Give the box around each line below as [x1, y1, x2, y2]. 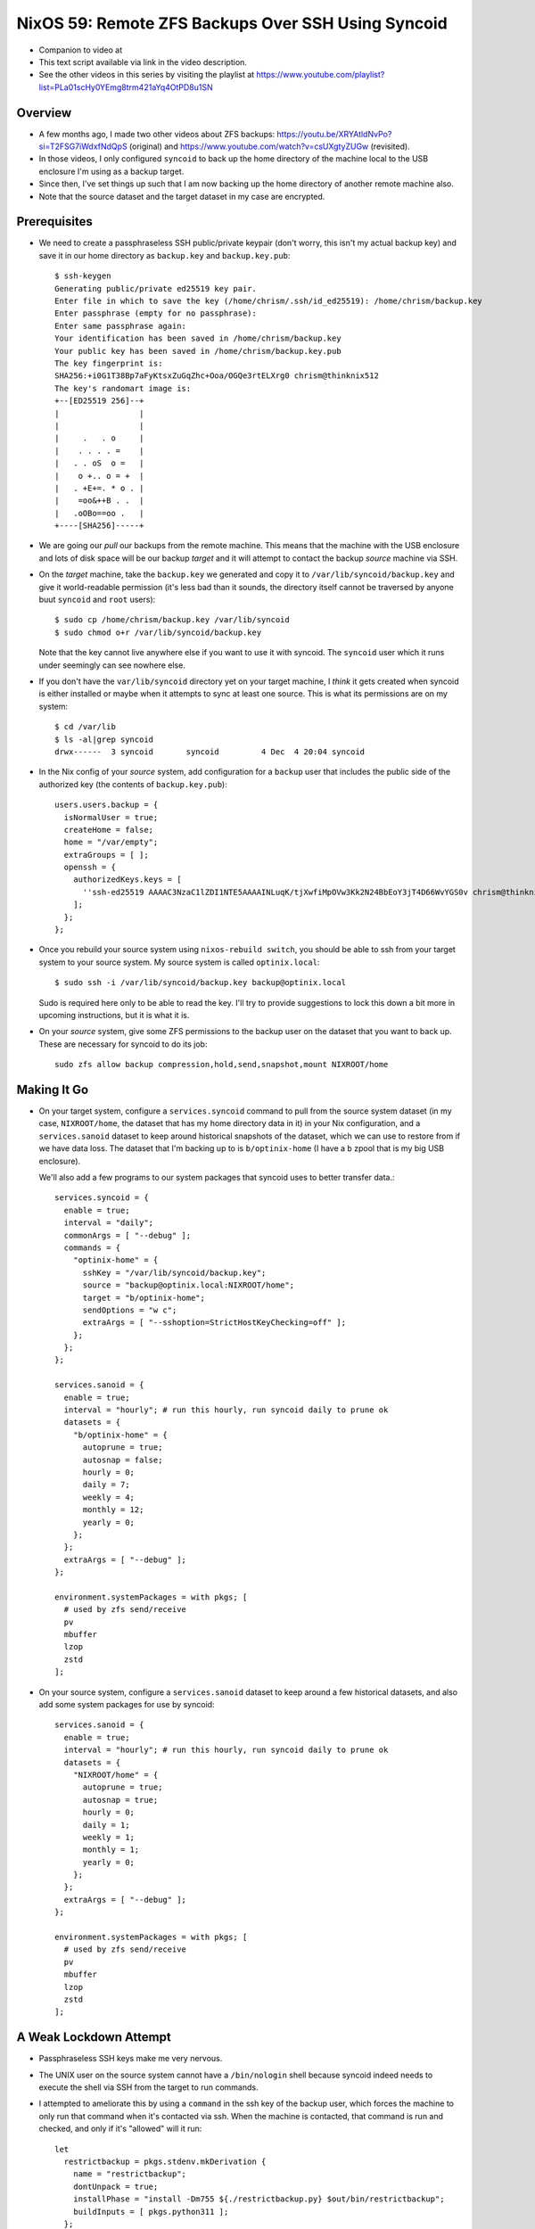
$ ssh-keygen [54, 271, 111, 281]
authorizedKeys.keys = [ [72, 875, 182, 884]
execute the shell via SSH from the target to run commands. [38, 2082, 259, 2093]
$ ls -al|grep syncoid [54, 734, 154, 744]
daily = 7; [82, 1480, 130, 1490]
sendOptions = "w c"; [82, 1304, 177, 1315]
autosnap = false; [82, 1454, 163, 1465]
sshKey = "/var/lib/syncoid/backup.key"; [82, 1267, 267, 1278]
